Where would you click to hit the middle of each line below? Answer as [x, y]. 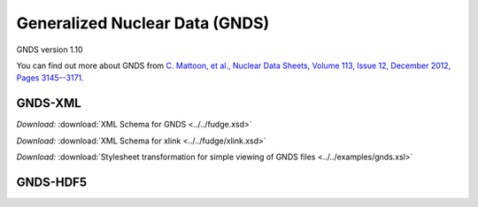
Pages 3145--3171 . [50, 78]
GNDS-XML [49, 103]
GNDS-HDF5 [52, 182]
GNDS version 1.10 [50, 50]
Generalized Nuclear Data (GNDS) [143, 23]
